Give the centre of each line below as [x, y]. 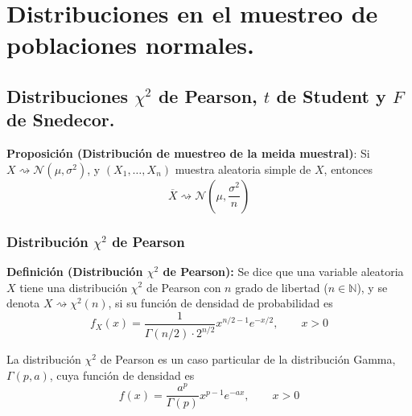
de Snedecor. [61, 119]
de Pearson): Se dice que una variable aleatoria [283, 271]
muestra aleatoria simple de [243, 169]
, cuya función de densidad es [122, 375]
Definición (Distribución [75, 271]
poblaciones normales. [130, 45]
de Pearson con [183, 287]
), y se [372, 287]
